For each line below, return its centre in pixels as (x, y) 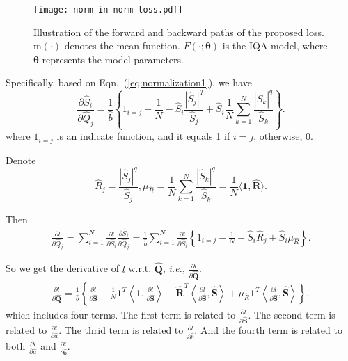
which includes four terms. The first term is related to (121, 314)
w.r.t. (140, 268)
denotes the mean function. (122, 46)
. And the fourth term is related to (268, 330)
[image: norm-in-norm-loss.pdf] (108, 10)
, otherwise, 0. (283, 136)
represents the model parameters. (113, 59)
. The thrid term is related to (121, 330)
